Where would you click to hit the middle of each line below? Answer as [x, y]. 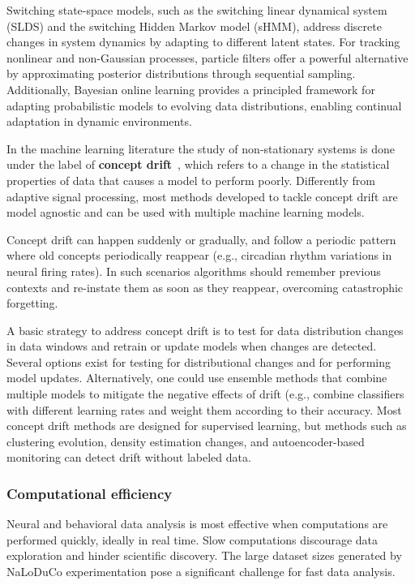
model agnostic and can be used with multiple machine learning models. [186, 212]
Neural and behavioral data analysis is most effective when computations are [197, 524]
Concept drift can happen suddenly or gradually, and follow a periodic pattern [201, 239]
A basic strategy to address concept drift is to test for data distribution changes [205, 330]
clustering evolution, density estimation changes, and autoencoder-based [186, 441]
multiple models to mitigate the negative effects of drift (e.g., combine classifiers [205, 394]
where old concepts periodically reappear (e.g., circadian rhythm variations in [199, 255]
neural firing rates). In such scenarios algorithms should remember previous [194, 271]
